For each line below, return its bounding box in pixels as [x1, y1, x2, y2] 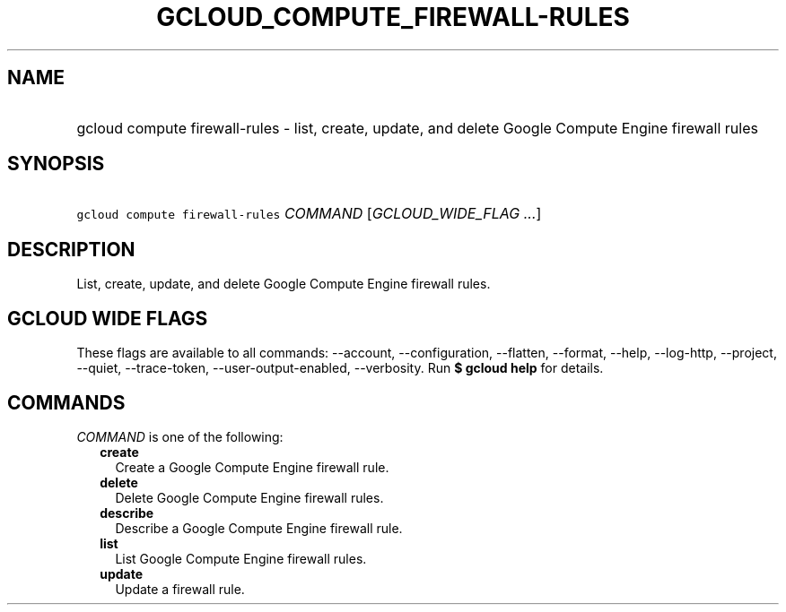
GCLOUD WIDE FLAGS [7, 306, 208, 330]
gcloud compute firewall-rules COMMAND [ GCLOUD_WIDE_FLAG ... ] [76, 204, 542, 223]
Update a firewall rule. [115, 581, 245, 597]
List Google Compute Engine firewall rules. [115, 550, 367, 566]
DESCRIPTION [7, 237, 135, 261]
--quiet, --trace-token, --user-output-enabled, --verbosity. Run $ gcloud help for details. [76, 360, 604, 376]
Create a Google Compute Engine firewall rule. [115, 459, 389, 475]
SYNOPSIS [7, 152, 105, 176]
